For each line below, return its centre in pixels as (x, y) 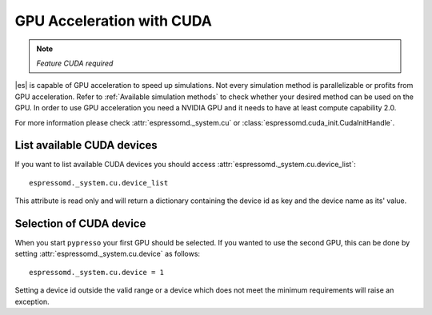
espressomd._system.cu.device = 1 (96, 272)
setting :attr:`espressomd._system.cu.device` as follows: (107, 254)
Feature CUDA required (75, 63)
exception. (32, 301)
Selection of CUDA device (80, 223)
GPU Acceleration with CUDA (113, 21)
